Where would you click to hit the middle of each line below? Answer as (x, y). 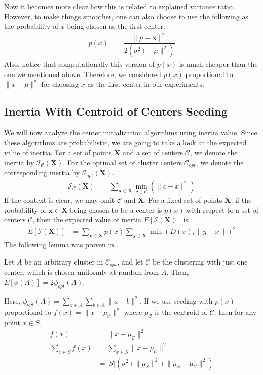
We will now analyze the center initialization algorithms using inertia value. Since (131, 133)
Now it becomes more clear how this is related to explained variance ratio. (119, 6)
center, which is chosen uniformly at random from (82, 272)
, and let (130, 261)
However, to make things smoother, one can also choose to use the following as (126, 16)
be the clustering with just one (200, 261)
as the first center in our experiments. (146, 84)
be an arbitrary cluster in (64, 261)
